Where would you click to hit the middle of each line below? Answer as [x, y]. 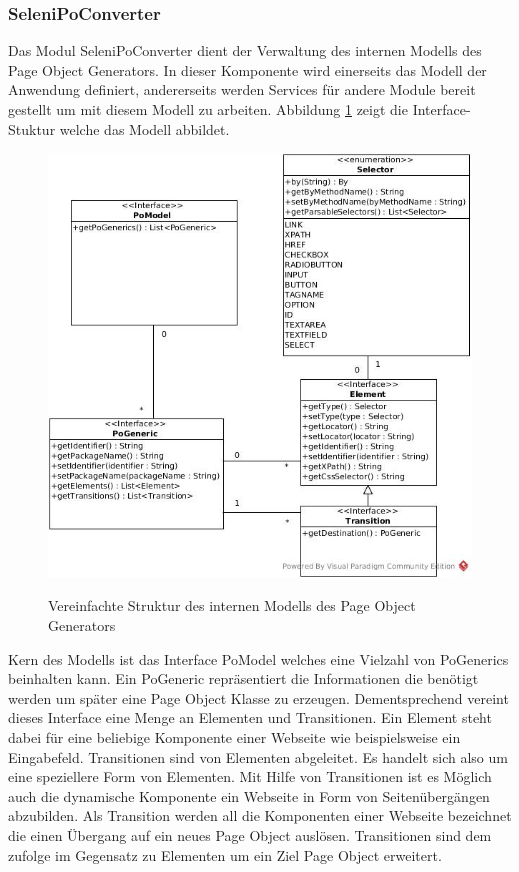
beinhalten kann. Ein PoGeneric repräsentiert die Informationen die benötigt [243, 678]
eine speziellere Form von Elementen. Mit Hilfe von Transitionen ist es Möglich [250, 776]
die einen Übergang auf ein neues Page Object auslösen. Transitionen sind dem [250, 835]
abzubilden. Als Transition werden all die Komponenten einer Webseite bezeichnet [260, 815]
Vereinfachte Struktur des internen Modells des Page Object [232, 605]
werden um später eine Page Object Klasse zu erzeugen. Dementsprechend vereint [258, 697]
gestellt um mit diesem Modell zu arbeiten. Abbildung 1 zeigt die [208, 109]
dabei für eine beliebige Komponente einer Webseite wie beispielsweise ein [234, 737]
